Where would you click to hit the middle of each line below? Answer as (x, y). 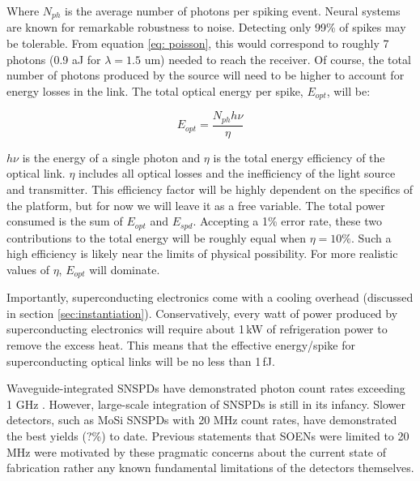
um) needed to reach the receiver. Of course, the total (278, 59)
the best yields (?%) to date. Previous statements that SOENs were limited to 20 (208, 435)
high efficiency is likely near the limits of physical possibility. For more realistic (202, 253)
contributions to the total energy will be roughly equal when (157, 237)
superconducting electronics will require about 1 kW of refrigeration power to (197, 329)
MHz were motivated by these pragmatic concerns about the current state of (196, 451)
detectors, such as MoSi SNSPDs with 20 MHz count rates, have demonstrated (202, 420)
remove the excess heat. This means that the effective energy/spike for (181, 345)
